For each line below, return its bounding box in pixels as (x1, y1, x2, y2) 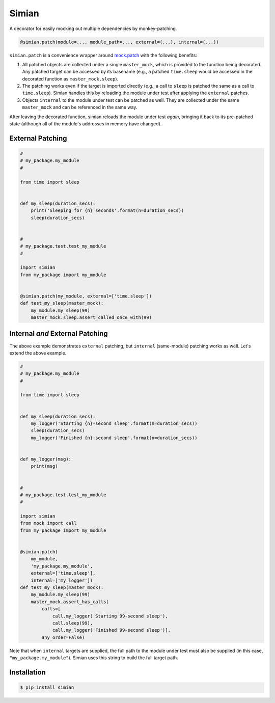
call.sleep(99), (52, 620, 93, 626)
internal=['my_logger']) (31, 577, 93, 583)
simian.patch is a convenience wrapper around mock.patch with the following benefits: (9, 52, 198, 58)
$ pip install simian (20, 685, 74, 690)
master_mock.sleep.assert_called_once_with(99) (31, 315, 152, 320)
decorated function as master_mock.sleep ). (22, 75, 119, 82)
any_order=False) (41, 634, 85, 640)
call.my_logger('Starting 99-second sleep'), (52, 613, 168, 619)
